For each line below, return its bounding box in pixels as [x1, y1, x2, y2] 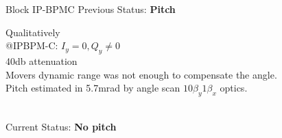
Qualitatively [5, 25, 60, 39]
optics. [220, 81, 248, 95]
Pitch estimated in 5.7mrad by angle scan [5, 81, 180, 95]
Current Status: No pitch [5, 119, 117, 133]
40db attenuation [5, 53, 78, 68]
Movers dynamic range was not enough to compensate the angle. [5, 67, 277, 81]
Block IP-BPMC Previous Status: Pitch [5, 2, 176, 16]
